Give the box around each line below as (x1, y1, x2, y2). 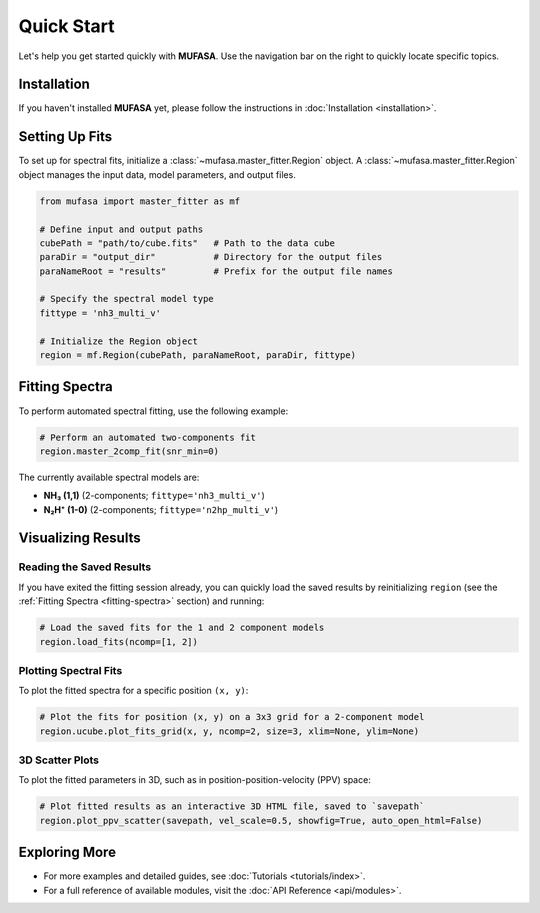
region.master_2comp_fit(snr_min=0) (39, 445, 220, 457)
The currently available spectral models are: (18, 471, 200, 483)
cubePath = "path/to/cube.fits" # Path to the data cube (39, 237, 335, 249)
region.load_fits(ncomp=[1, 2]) (39, 636, 199, 647)
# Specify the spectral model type (39, 293, 214, 305)
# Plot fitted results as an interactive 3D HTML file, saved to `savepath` (39, 801, 425, 812)
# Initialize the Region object (39, 335, 199, 347)
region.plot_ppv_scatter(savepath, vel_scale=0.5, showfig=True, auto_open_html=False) (39, 815, 483, 826)
